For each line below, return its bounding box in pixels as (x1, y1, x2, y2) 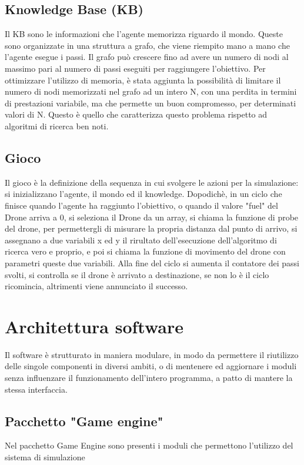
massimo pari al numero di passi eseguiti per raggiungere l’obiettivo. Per (5, 62, 266, 74)
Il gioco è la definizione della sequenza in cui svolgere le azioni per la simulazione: (5, 176, 299, 188)
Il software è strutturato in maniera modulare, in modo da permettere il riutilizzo (5, 348, 299, 360)
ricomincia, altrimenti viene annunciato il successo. (5, 280, 188, 292)
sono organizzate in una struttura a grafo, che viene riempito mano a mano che (5, 39, 290, 51)
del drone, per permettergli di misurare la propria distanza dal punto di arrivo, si (5, 222, 298, 235)
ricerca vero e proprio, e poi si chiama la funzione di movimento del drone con (5, 245, 286, 257)
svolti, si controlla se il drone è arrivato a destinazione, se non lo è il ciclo (5, 268, 269, 280)
